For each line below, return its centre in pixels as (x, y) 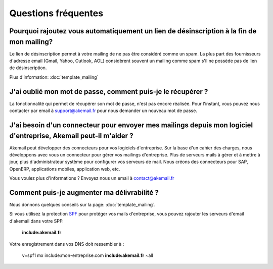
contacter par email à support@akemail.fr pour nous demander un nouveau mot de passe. (103, 111)
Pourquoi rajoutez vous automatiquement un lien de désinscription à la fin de (133, 31)
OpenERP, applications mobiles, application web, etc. (65, 169)
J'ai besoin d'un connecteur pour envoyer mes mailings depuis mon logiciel (131, 125)
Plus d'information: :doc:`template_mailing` (54, 77)
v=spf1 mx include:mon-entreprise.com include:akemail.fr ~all (88, 255)
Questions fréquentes (56, 13)
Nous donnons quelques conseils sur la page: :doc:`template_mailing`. (82, 205)
